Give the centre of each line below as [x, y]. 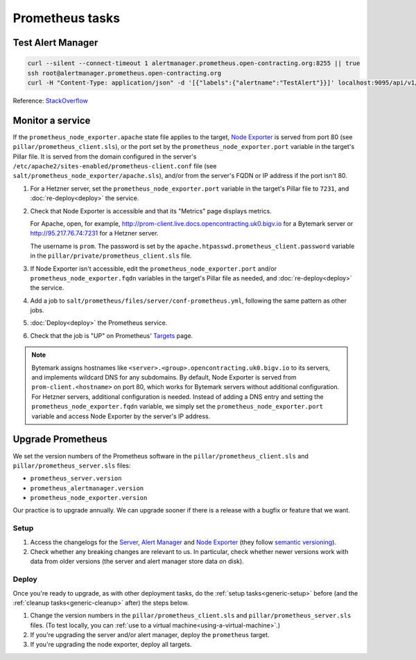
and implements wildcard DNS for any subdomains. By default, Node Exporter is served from [164, 377]
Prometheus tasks [67, 18]
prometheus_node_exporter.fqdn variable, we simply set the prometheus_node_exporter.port [177, 407]
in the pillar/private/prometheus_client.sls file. [111, 256]
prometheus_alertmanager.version [87, 488]
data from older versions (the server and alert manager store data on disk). [137, 562]
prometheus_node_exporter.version [89, 498]
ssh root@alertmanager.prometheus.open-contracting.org [124, 73]
